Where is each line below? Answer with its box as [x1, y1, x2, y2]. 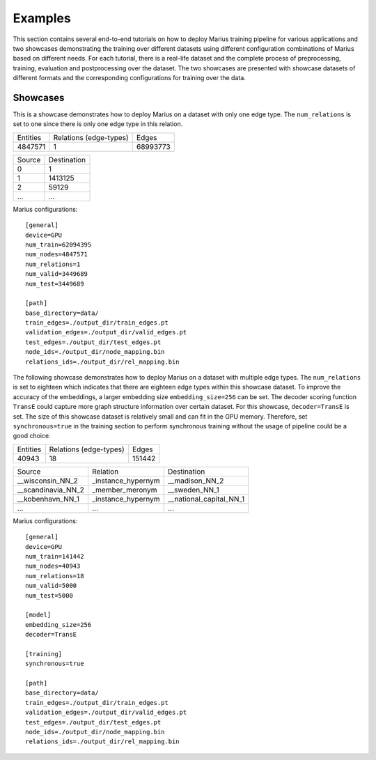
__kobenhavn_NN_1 [17, 494, 80, 504]
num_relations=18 [25, 572, 84, 580]
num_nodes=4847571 [25, 251, 88, 258]
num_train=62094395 [25, 240, 92, 249]
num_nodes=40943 [25, 562, 81, 571]
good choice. [13, 432, 52, 440]
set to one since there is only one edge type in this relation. [13, 120, 183, 128]
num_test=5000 [25, 591, 73, 599]
